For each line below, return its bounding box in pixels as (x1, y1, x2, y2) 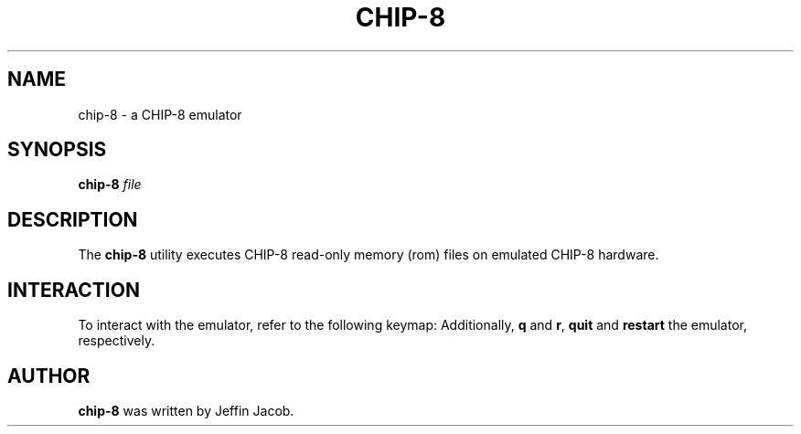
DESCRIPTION (7, 207, 138, 231)
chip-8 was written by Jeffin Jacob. (78, 402, 294, 418)
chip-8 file (78, 176, 142, 193)
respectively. (78, 333, 155, 349)
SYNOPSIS (7, 138, 107, 162)
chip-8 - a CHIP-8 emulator (78, 106, 242, 122)
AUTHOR (7, 364, 91, 387)
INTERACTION (7, 278, 140, 302)
